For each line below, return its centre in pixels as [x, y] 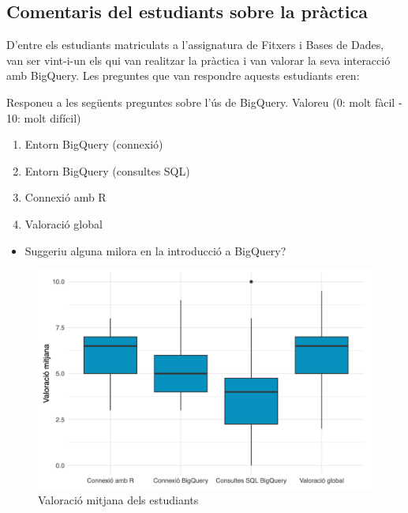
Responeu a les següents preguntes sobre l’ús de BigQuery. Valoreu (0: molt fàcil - [204, 102]
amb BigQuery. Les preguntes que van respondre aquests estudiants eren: [183, 75]
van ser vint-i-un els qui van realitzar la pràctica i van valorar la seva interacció [198, 60]
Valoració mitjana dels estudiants [118, 500]
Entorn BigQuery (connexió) [94, 144]
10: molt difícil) [44, 117]
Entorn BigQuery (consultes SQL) [107, 170]
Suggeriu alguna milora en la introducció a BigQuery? [155, 250]
